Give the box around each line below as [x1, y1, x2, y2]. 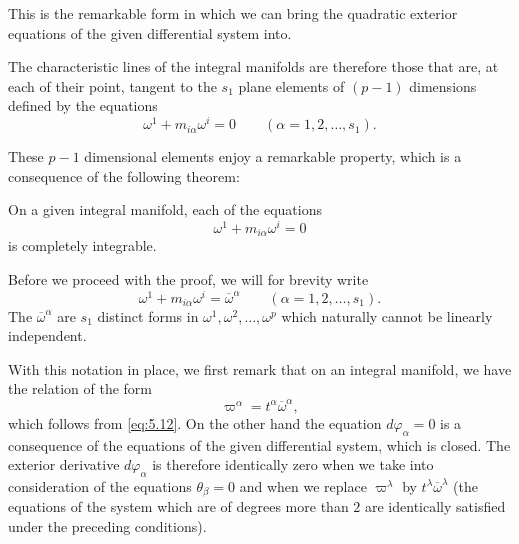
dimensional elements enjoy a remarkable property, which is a [84, 146, 462, 167]
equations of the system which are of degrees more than [8, 496, 349, 517]
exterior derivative [8, 454, 120, 475]
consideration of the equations [8, 475, 192, 496]
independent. [8, 325, 87, 346]
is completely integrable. [8, 235, 157, 256]
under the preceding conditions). [8, 515, 207, 536]
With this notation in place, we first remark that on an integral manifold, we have [8, 358, 512, 379]
